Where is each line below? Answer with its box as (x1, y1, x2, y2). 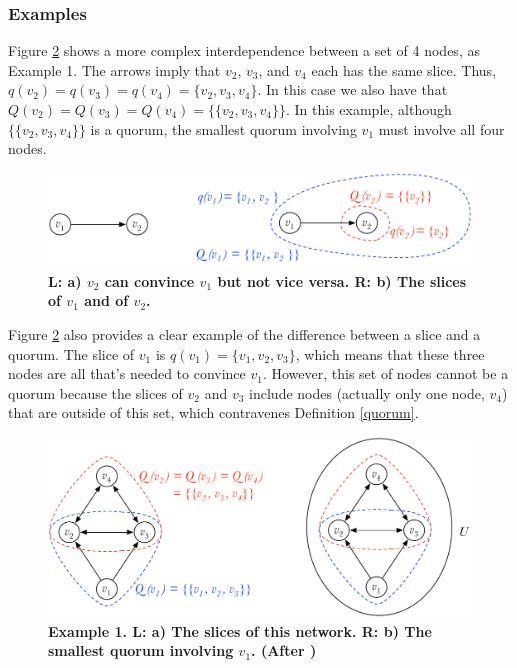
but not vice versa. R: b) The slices (217, 270, 467, 291)
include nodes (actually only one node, (249, 382, 485, 403)
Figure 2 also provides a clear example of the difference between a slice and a (8, 323, 481, 344)
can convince (104, 270, 195, 291)
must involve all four (378, 118, 505, 139)
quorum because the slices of (8, 382, 183, 403)
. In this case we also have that (257, 79, 448, 100)
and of (84, 290, 129, 311)
